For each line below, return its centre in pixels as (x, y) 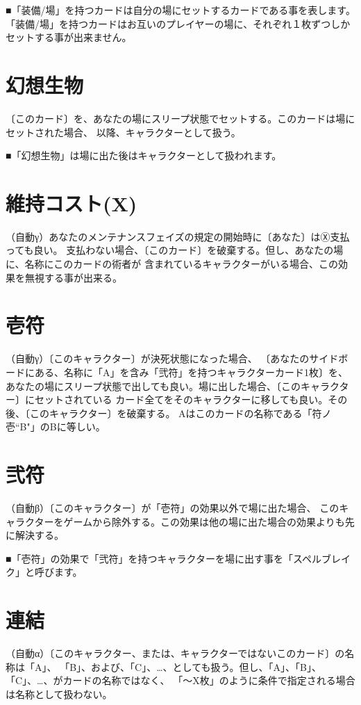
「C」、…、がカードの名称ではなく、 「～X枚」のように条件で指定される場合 (180, 680)
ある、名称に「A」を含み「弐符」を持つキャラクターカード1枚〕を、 (191, 372)
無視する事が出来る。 (73, 277)
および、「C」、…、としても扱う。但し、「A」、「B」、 (207, 666)
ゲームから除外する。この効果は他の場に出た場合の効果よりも (204, 521)
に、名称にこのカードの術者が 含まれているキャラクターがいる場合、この (172, 264)
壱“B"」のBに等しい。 (56, 427)
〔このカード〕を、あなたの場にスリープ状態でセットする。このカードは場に (180, 118)
